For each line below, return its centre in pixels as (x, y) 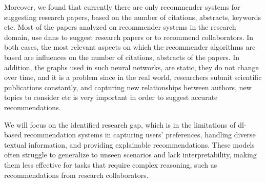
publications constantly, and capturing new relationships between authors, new (128, 87)
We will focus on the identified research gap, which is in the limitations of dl (124, 124)
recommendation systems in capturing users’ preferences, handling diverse (140, 135)
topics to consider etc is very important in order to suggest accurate (111, 97)
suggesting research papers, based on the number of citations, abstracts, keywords (133, 17)
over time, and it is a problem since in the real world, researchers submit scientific (133, 77)
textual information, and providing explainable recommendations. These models (129, 144)
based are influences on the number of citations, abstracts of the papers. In (122, 57)
